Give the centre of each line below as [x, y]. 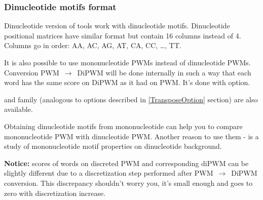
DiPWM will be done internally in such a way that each [164, 72]
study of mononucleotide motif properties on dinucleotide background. [113, 146]
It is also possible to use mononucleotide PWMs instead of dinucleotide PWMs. [127, 62]
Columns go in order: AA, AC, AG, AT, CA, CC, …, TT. [93, 45]
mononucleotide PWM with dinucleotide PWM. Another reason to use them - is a [131, 136]
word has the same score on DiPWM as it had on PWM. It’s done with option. [127, 82]
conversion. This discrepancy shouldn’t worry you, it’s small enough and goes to [128, 183]
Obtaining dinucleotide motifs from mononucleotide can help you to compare [123, 126]
